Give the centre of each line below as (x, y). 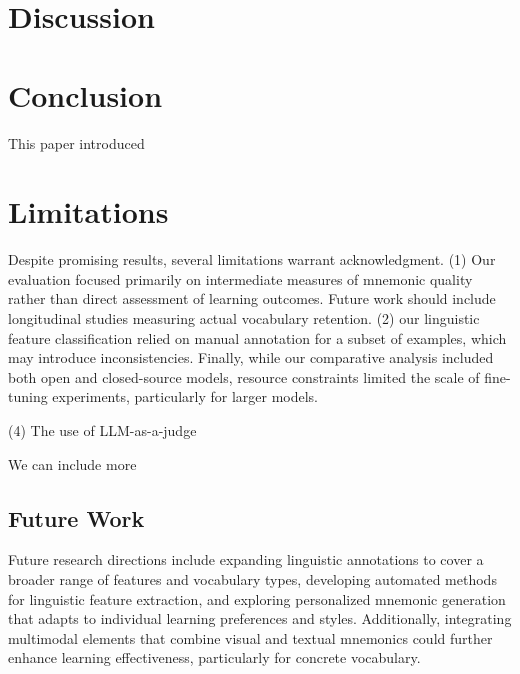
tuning (28, 396)
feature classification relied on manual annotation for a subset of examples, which (257, 337)
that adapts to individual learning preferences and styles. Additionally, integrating (260, 618)
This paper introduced (76, 142)
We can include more (72, 463)
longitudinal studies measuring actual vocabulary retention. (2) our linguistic (244, 318)
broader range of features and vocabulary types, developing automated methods (252, 578)
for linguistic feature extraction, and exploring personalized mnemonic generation (257, 598)
